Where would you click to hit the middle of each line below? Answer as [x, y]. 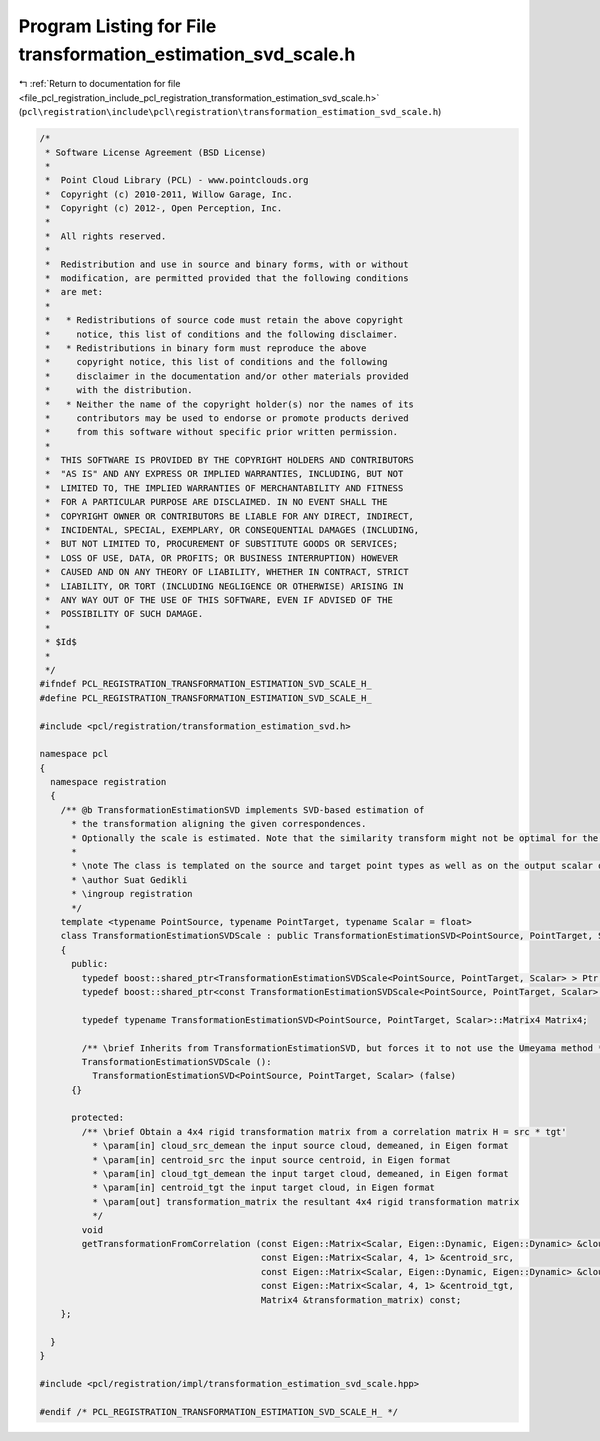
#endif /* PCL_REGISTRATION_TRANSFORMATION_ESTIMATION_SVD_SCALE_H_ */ [219, 1411]
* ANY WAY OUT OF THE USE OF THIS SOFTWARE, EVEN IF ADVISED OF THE [219, 600]
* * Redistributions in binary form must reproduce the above [206, 348]
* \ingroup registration [132, 894]
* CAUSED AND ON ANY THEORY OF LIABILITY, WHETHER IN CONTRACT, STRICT [227, 572]
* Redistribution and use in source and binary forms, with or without [227, 264]
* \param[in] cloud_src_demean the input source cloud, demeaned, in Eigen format [300, 1146]
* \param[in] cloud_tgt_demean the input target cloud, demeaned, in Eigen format [300, 1174]
